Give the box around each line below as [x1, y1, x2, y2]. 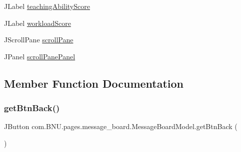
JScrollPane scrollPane [4, 34, 73, 45]
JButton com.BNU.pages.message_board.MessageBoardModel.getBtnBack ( [4, 121, 237, 132]
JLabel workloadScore [4, 17, 71, 28]
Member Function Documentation [4, 75, 184, 91]
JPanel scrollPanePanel [4, 51, 75, 61]
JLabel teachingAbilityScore [4, 1, 90, 11]
